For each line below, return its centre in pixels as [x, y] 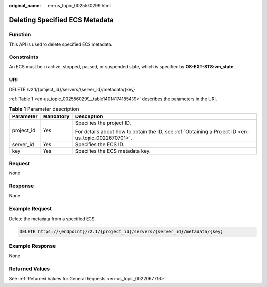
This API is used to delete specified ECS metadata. [61, 44]
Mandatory [56, 116]
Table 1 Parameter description [44, 109]
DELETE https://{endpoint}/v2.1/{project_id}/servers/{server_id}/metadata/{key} [121, 231]
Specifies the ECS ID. [100, 144]
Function [20, 34]
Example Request [30, 209]
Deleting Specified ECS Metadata [61, 20]
